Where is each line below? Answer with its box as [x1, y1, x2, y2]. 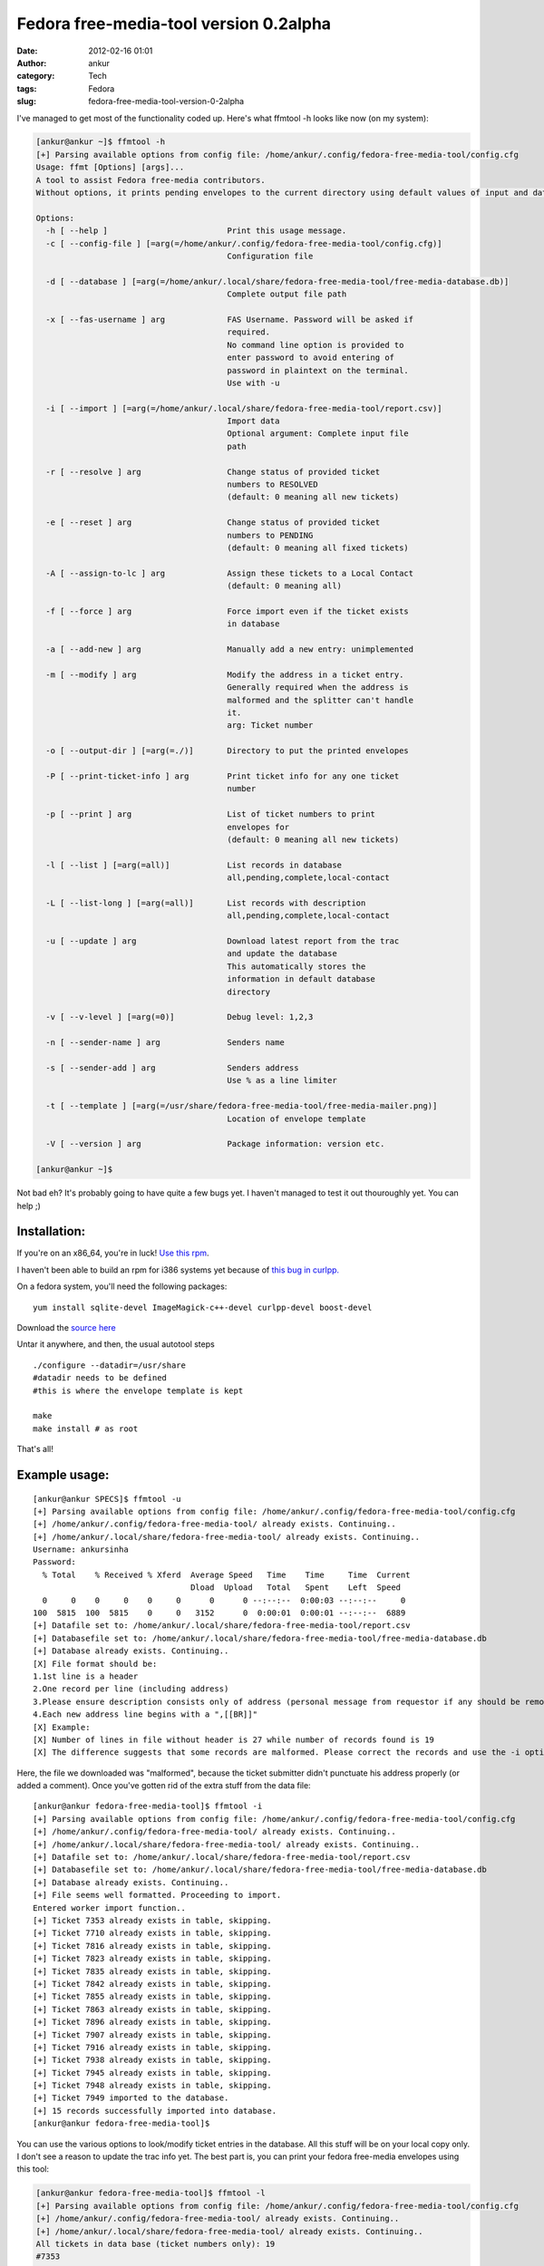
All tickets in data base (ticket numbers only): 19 [35, 2239, 276, 2249]
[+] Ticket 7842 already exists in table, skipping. [33, 1979, 272, 1989]
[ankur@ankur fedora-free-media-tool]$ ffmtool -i [33, 1801, 263, 1812]
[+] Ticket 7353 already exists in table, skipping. [33, 1915, 272, 1925]
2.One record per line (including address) [33, 1684, 229, 1694]
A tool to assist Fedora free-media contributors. [35, 175, 267, 185]
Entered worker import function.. [33, 1903, 186, 1913]
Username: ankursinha [33, 1545, 129, 1554]
